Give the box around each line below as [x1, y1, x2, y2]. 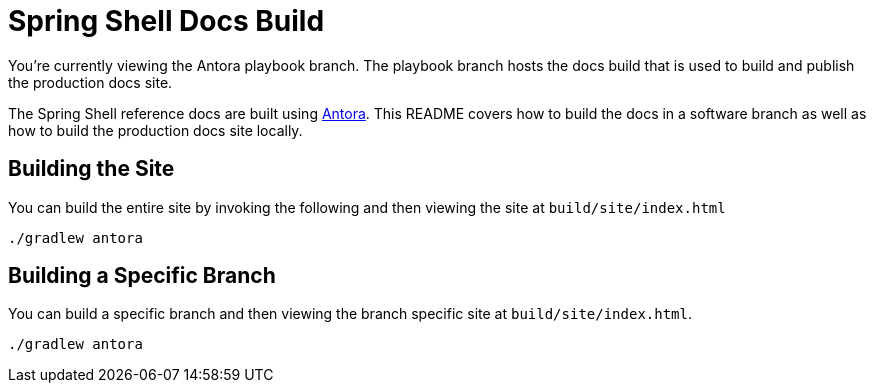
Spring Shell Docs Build [8, 4, 325, 38]
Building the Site [8, 156, 175, 182]
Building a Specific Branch [8, 263, 276, 289]
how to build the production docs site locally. [8, 121, 303, 139]
